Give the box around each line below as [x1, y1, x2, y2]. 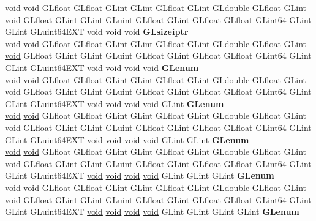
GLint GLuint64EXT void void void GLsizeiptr [5, 25, 189, 38]
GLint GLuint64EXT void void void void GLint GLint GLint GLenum [5, 169, 274, 182]
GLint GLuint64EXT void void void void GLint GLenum [5, 97, 224, 110]
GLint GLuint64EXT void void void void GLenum [5, 61, 199, 73]
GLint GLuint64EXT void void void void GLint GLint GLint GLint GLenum [5, 205, 299, 218]
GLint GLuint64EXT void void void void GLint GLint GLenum [5, 133, 249, 146]
